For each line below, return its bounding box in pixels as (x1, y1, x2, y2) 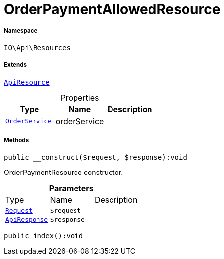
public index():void (4, 232, 83, 240)
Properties (60, 92, 99, 103)
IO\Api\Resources (4, 43, 71, 52)
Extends (4, 61, 27, 69)
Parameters (49, 183, 94, 194)
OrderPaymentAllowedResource (4, 1, 221, 18)
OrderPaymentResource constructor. (4, 168, 123, 177)
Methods (4, 136, 29, 144)
